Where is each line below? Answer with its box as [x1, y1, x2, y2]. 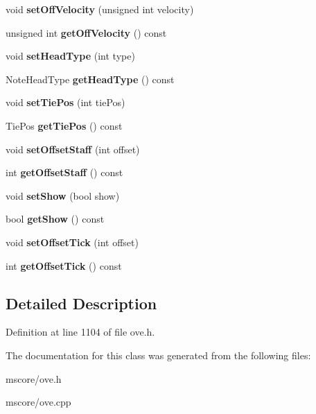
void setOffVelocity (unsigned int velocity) [6, 2, 194, 16]
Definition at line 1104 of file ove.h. [6, 325, 155, 339]
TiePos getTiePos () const [6, 118, 123, 132]
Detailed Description [6, 292, 157, 313]
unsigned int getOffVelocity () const [6, 25, 167, 40]
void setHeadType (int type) [6, 49, 135, 63]
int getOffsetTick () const [6, 258, 122, 273]
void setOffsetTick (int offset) [6, 234, 139, 249]
